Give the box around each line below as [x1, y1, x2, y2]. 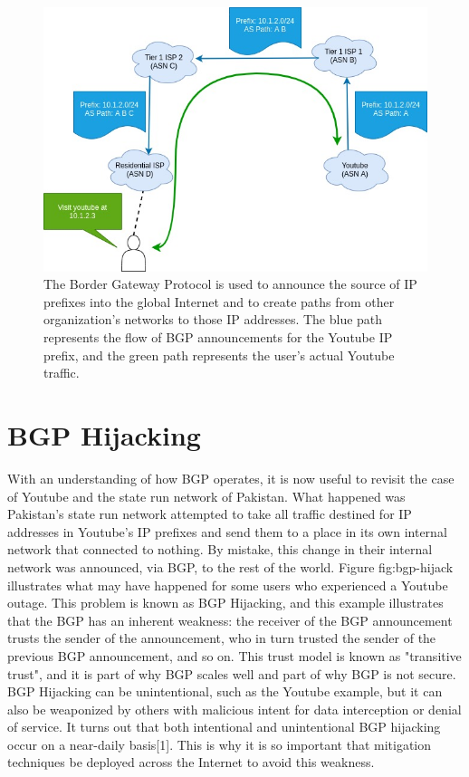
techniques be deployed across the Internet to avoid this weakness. [7, 753, 375, 772]
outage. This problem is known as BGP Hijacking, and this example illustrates [7, 593, 444, 612]
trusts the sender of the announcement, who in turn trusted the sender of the [7, 628, 436, 647]
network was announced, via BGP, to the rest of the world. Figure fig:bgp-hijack [7, 557, 454, 576]
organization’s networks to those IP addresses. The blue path [43, 310, 383, 329]
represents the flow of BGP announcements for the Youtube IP [43, 328, 393, 347]
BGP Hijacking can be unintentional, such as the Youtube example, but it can [7, 682, 443, 701]
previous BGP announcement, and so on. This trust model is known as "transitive [7, 646, 462, 665]
